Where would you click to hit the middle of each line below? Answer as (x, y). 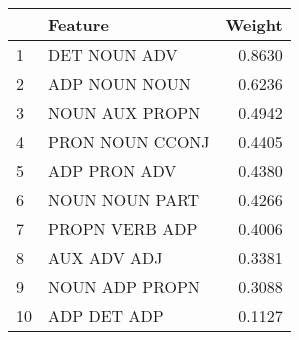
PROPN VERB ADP (123, 228)
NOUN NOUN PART (124, 199)
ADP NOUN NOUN (119, 83)
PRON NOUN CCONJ (129, 141)
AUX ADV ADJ (105, 257)
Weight (254, 24)
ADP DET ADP (106, 315)
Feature (78, 24)
